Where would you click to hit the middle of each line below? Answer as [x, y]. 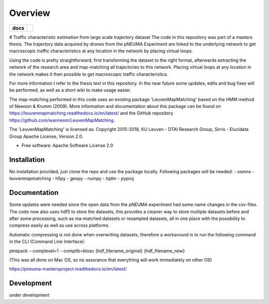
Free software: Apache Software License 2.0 [67, 146]
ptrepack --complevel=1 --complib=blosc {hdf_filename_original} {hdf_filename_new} [97, 251]
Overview [30, 13]
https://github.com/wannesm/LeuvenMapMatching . [62, 120]
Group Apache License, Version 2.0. [46, 136]
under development [29, 295]
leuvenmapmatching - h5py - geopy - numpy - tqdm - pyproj [71, 179]
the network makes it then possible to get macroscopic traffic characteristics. [89, 74]
